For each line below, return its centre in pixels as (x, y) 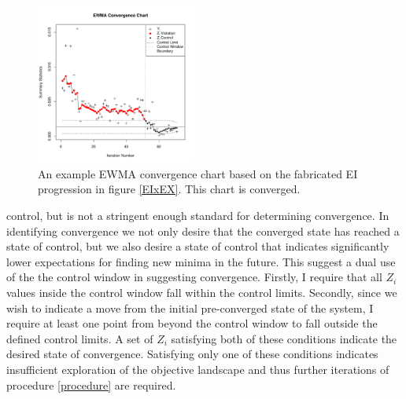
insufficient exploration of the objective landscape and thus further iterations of (198, 369)
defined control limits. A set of (80, 338)
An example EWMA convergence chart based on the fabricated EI (198, 173)
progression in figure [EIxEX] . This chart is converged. (169, 189)
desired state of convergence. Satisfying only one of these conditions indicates (192, 354)
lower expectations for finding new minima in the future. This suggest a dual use (201, 261)
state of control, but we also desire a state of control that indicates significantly (198, 246)
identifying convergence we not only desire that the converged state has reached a (203, 231)
